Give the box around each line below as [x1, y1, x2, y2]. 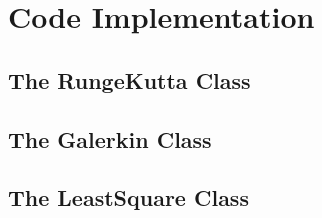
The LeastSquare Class [8, 182, 249, 213]
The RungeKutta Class [8, 64, 251, 95]
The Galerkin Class [8, 123, 212, 154]
